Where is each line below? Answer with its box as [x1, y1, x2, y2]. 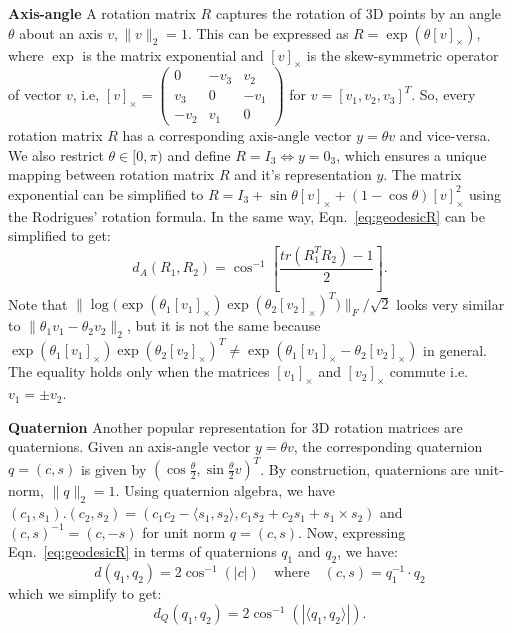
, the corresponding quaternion [293, 436, 483, 457]
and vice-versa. [399, 124, 491, 145]
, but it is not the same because [126, 315, 321, 336]
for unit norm [142, 521, 226, 542]
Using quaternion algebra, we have [124, 480, 336, 501]
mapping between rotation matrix [8, 164, 215, 185]
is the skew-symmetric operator [306, 44, 499, 65]
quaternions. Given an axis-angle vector [8, 436, 251, 457]
